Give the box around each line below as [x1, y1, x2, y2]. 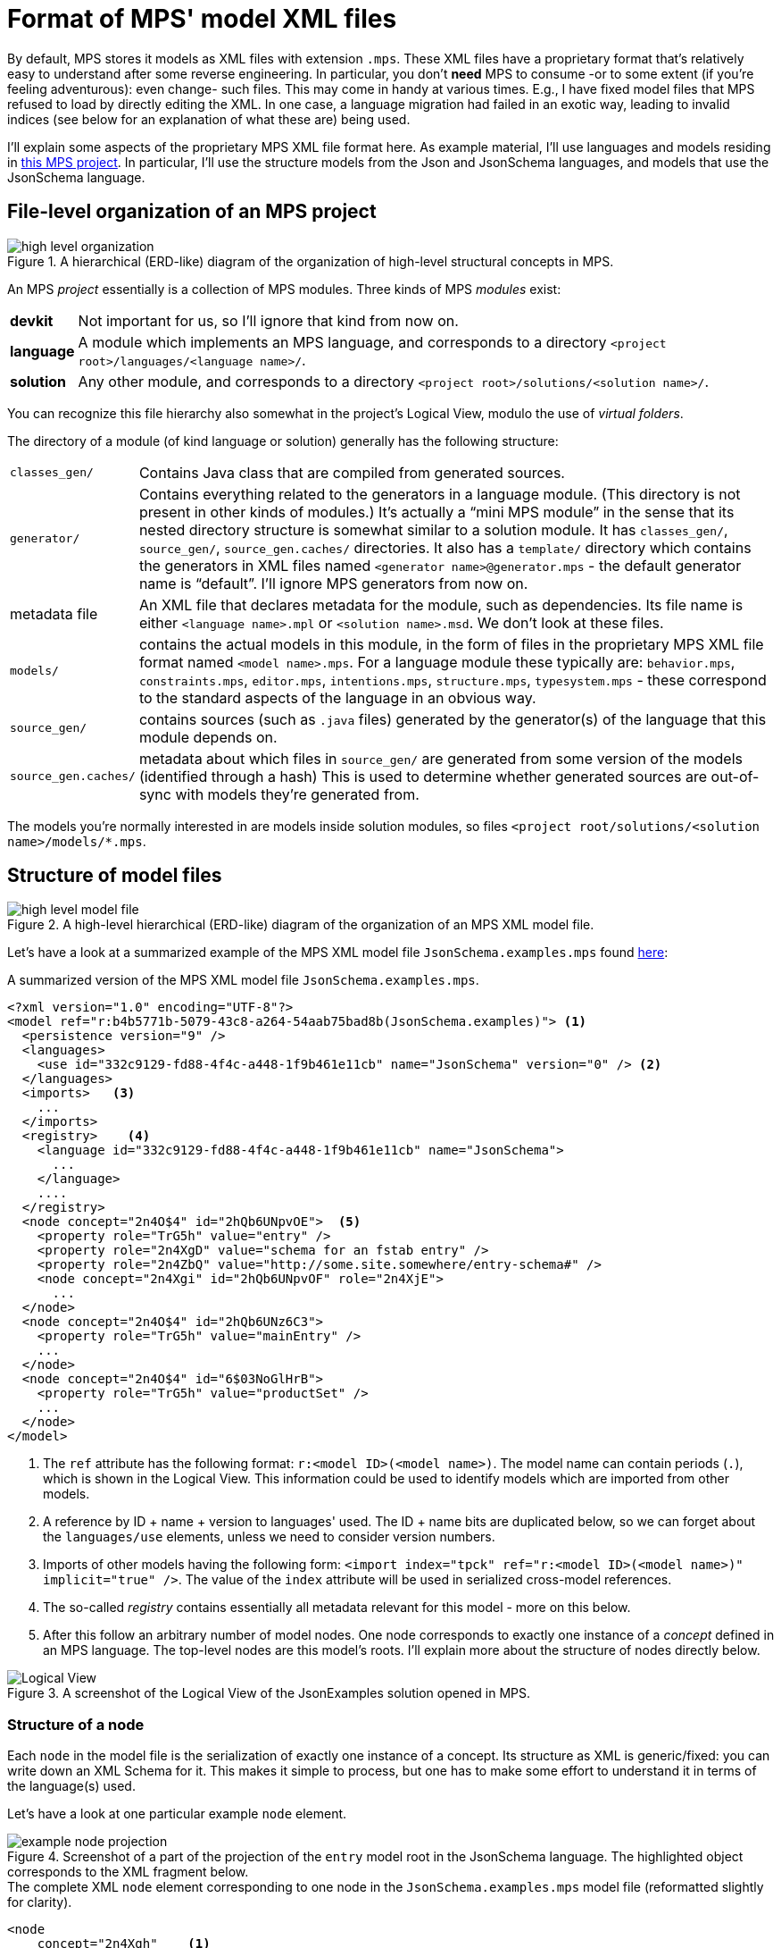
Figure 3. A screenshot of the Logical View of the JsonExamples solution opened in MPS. [7, 1685, 531, 1701]
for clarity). [7, 1894, 72, 1910]
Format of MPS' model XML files [7, 4, 397, 34]
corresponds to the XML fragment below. [7, 1864, 249, 1880]
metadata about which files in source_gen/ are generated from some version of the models [138, 749, 743, 768]
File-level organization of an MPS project [7, 200, 377, 223]
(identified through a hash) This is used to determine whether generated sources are [138, 767, 708, 785]
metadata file [10, 604, 98, 623]
